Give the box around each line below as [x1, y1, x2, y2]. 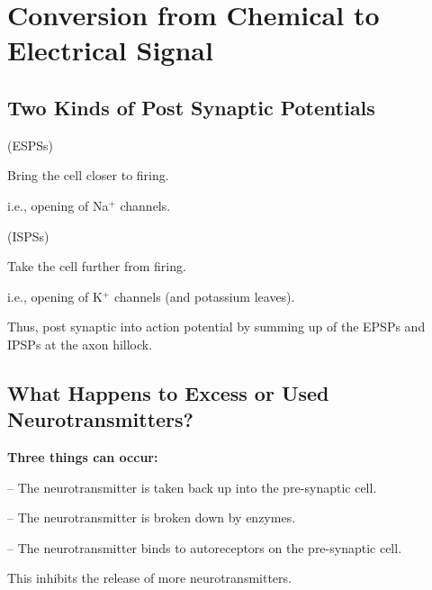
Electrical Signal [7, 32, 213, 68]
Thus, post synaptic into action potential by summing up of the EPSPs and [7, 317, 426, 336]
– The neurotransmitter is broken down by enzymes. [7, 508, 296, 527]
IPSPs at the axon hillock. [7, 334, 153, 353]
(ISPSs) [7, 226, 49, 245]
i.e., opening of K [7, 286, 103, 305]
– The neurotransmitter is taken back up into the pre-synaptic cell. [7, 477, 377, 496]
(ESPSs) [7, 135, 54, 154]
